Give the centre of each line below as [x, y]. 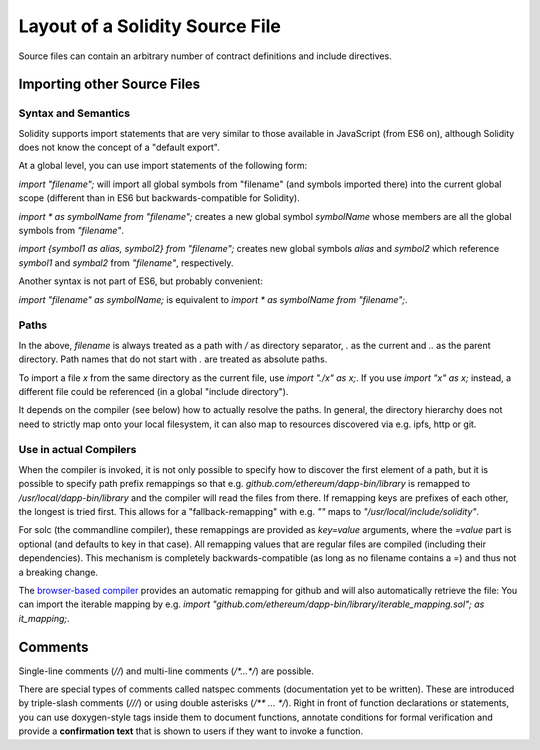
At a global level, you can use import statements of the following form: [163, 166]
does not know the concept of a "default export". [119, 147]
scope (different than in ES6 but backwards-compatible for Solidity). [159, 198]
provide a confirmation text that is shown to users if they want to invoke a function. [191, 731]
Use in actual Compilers [77, 450]
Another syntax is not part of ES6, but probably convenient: [141, 281]
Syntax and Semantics [74, 113]
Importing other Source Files [109, 84]
